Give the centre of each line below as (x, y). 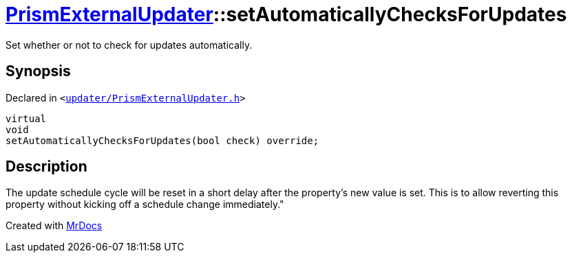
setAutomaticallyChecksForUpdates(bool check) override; (162, 140)
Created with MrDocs (54, 226)
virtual (26, 118)
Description (46, 167)
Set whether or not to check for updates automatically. (129, 45)
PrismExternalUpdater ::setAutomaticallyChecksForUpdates (286, 14)
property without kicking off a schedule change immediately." (145, 204)
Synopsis (38, 71)
